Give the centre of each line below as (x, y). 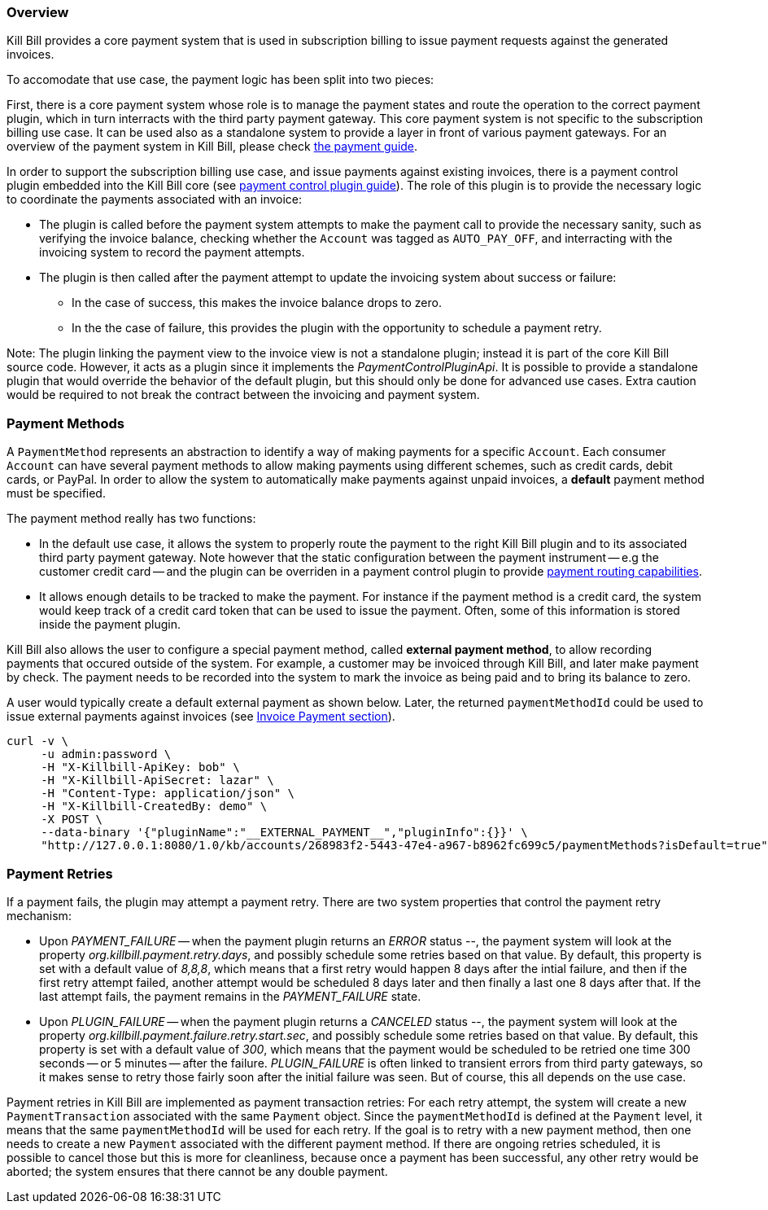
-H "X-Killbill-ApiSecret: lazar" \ (157, 780)
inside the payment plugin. (110, 625)
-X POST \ (72, 820)
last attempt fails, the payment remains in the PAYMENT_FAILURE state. (230, 996)
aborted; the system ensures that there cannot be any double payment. (197, 1171)
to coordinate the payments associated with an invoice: (155, 199)
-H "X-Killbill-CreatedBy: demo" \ (154, 807)
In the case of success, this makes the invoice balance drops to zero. (257, 303)
